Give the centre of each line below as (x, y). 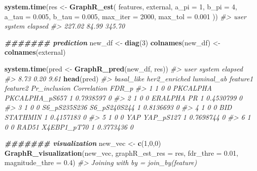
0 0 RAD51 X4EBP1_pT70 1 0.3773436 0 (69, 126)
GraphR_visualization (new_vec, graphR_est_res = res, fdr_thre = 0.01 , (121, 153)
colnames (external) (35, 52)
